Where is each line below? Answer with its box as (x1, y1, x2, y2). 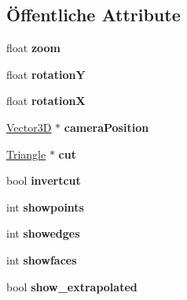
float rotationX (6, 92, 86, 109)
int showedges (6, 225, 80, 242)
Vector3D (6, 118, 52, 135)
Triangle (6, 145, 46, 162)
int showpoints (6, 198, 84, 215)
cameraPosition (64, 118, 149, 135)
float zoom (6, 39, 61, 56)
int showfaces (6, 251, 77, 268)
